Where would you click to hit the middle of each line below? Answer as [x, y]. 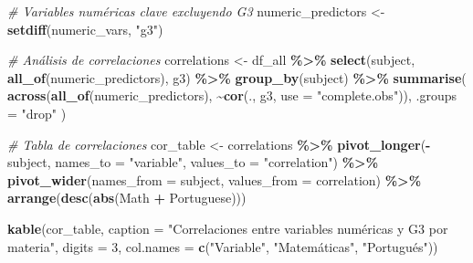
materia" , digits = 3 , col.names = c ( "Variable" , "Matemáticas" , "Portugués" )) [223, 246]
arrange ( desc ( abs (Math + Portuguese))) [127, 198]
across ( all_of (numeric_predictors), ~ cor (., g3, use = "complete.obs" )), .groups [232, 95]
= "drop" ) [37, 113]
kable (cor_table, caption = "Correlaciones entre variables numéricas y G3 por [228, 228]
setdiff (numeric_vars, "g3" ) [85, 29]
